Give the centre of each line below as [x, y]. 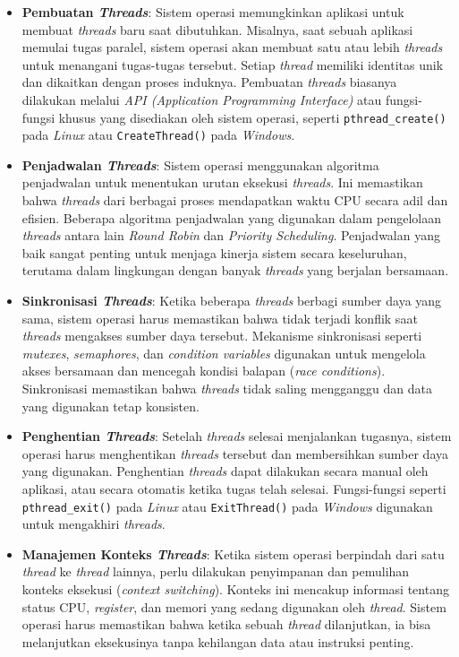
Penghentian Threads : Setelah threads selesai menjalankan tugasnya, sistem [237, 436]
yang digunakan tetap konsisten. [110, 406]
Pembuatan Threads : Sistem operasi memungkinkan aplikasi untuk [213, 12]
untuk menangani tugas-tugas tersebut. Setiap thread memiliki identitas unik [233, 64]
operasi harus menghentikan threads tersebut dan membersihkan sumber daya [235, 453]
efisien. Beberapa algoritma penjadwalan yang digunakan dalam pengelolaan [232, 217]
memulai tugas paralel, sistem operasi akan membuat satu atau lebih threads [232, 47]
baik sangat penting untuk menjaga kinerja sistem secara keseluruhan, [214, 252]
